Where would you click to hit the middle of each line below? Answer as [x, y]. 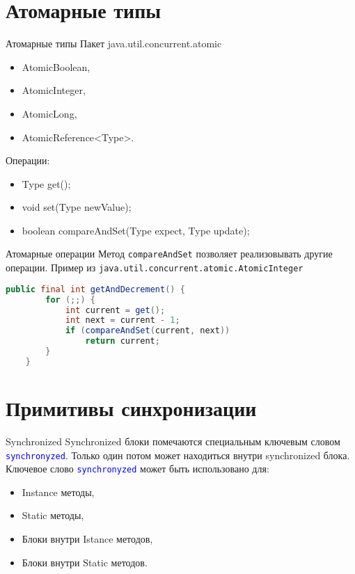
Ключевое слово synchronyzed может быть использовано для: [137, 469]
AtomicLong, [49, 113]
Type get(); [46, 183]
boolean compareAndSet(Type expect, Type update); [136, 230]
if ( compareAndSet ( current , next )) [148, 331]
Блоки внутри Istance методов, [87, 539]
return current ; [123, 341]
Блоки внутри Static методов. [85, 562]
